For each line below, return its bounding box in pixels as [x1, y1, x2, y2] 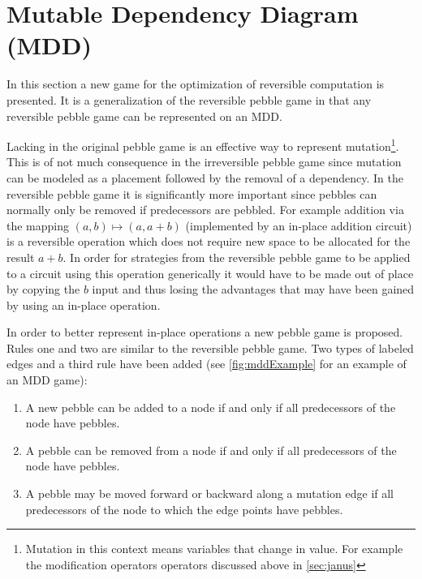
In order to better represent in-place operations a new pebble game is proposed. [6, 324, 403, 341]
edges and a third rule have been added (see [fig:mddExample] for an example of [6, 355, 407, 372]
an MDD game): [6, 371, 88, 388]
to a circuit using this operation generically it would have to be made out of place [6, 264, 414, 281]
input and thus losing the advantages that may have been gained [92, 281, 415, 298]
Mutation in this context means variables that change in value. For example [25, 540, 403, 557]
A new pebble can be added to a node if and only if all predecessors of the [25, 398, 396, 415]
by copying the [6, 281, 80, 298]
